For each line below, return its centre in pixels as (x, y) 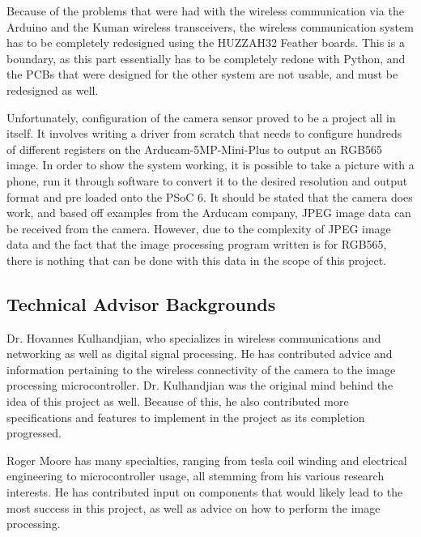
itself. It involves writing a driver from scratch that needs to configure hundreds (204, 133)
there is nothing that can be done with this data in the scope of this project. (197, 260)
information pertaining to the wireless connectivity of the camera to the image (201, 369)
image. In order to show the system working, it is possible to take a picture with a (210, 165)
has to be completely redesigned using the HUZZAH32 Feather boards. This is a (206, 43)
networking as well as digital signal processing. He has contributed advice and (200, 354)
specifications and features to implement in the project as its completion (186, 417)
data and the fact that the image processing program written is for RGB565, (197, 244)
